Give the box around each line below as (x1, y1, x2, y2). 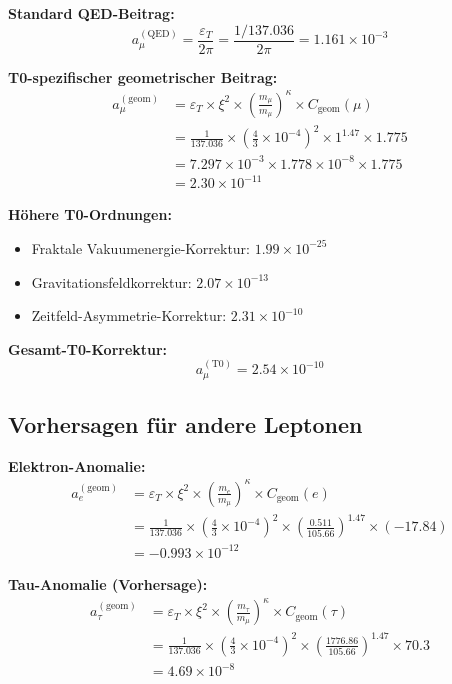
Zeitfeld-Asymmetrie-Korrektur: (31, 305, 227, 326)
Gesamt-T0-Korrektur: (8, 338, 168, 359)
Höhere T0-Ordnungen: (8, 204, 172, 225)
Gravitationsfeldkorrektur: (31, 271, 192, 292)
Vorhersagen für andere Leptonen (8, 408, 363, 439)
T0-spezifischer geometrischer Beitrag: (8, 66, 278, 87)
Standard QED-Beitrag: (8, 3, 175, 23)
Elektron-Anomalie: (8, 455, 146, 476)
